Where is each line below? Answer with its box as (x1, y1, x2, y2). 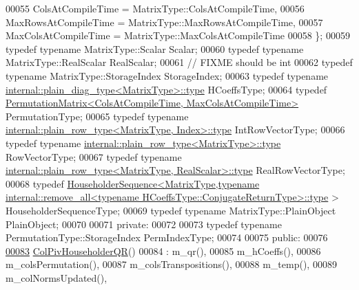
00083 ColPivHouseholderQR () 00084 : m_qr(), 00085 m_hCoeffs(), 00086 (6, 243, 321, 258)
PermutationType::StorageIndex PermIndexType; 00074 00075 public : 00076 (6, 230, 328, 245)
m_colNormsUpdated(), (6, 270, 107, 285)
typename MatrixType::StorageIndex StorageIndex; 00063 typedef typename (6, 68, 329, 82)
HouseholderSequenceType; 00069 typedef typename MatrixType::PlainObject (6, 203, 336, 217)
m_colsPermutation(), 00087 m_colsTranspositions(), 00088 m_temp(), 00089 (6, 257, 337, 271)
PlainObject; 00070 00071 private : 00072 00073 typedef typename (6, 216, 282, 231)
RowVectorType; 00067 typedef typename (6, 149, 182, 164)
